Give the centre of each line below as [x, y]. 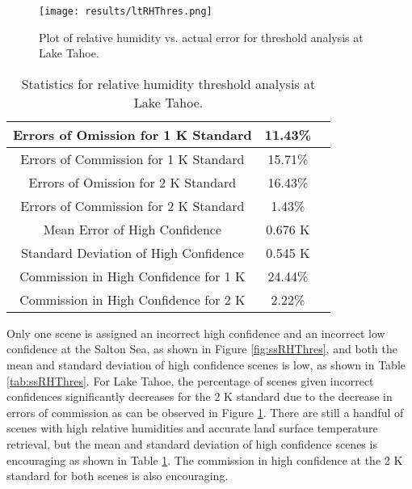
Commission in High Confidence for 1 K [132, 276]
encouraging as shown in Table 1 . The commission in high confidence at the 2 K [205, 459]
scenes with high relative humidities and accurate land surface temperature [192, 428]
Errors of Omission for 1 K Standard [132, 134]
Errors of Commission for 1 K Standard [132, 158]
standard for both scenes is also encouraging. [118, 476]
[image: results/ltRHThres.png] [126, 11]
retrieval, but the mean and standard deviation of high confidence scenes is [192, 444]
